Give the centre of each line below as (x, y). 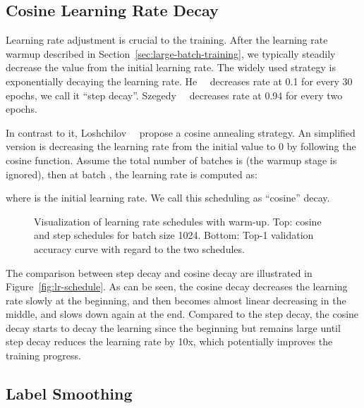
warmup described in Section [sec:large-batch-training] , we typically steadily (171, 53)
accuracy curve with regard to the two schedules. (139, 248)
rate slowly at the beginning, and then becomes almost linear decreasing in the (176, 300)
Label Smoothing (69, 394)
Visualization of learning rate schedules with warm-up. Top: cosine (178, 221)
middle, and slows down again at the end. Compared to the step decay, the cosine (182, 314)
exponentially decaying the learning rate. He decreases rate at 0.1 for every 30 (179, 81)
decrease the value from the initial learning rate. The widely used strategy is (171, 67)
